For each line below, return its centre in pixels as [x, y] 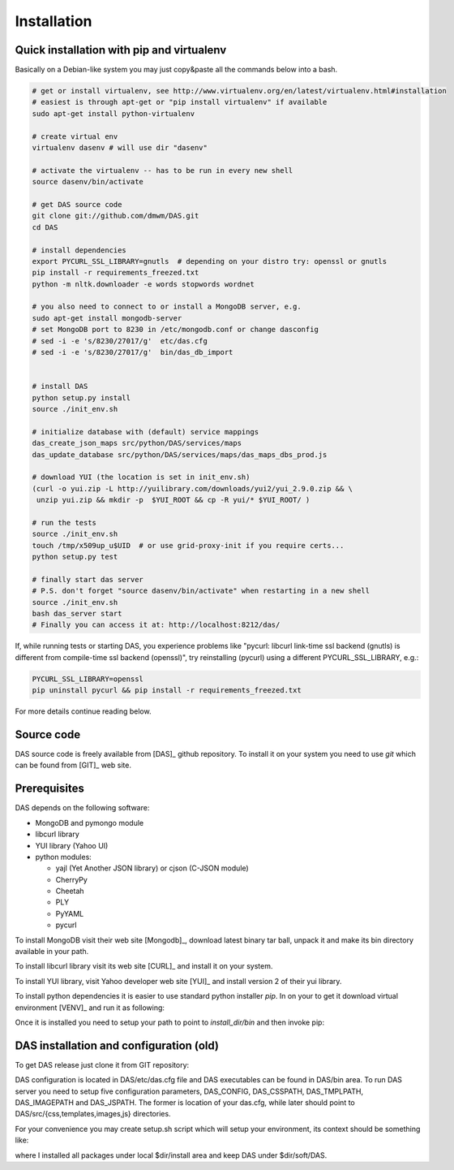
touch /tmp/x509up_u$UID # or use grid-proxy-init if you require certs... [188, 545]
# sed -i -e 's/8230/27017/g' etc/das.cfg [120, 341]
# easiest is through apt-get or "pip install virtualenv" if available [180, 102]
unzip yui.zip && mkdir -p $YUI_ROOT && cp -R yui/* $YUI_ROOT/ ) [173, 500]
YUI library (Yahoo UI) [72, 845]
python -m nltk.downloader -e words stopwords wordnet [143, 284]
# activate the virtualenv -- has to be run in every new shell [163, 170]
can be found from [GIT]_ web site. [73, 765]
